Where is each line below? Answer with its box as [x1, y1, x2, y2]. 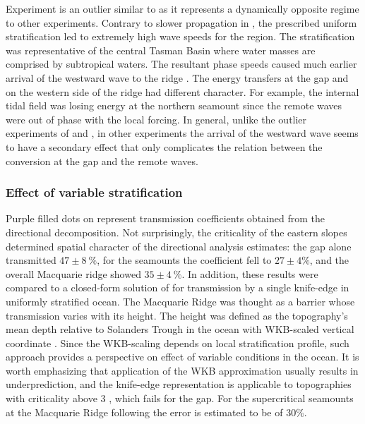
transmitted [6, 253, 56, 267]
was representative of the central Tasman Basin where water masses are [6, 42, 316, 57]
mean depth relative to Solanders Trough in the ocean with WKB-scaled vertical [6, 322, 354, 337]
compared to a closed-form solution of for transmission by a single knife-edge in [6, 280, 349, 295]
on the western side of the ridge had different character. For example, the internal [6, 84, 359, 99]
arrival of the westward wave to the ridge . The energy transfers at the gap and [6, 70, 349, 85]
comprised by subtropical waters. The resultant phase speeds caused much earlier [6, 56, 357, 71]
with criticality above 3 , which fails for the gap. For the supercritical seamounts [6, 391, 354, 406]
